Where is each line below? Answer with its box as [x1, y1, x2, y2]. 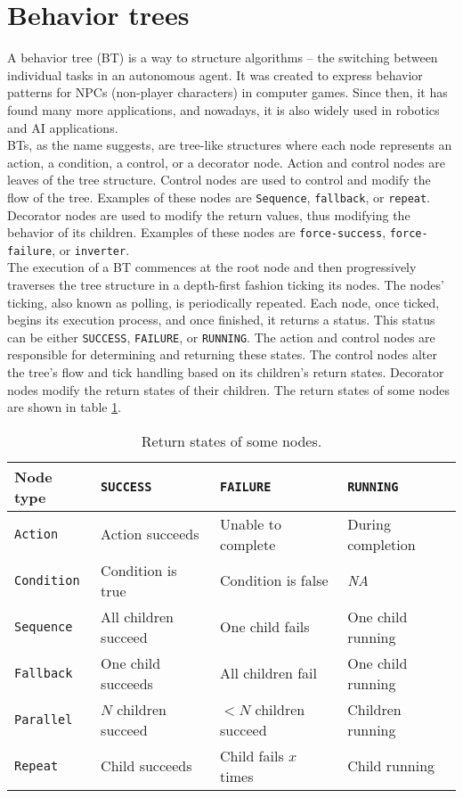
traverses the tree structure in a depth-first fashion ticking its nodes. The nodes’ [7, 276, 444, 294]
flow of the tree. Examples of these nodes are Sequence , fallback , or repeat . [7, 187, 431, 206]
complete [220, 533, 276, 555]
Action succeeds [101, 523, 199, 545]
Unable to [220, 513, 281, 534]
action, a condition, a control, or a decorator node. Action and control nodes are [7, 152, 445, 171]
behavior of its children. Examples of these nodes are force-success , [7, 223, 386, 242]
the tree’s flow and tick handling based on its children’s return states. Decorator [7, 363, 444, 382]
